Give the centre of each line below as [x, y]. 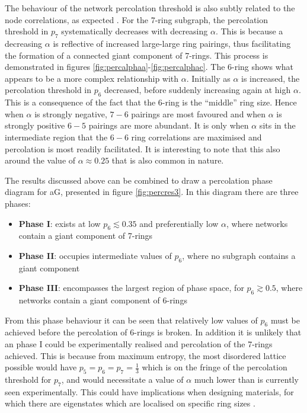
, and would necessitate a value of [122, 380]
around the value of [40, 160]
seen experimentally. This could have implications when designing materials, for [149, 391]
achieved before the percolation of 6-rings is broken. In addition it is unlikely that [153, 332]
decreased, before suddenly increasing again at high [198, 90]
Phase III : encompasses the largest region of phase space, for [131, 288]
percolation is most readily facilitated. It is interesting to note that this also [143, 148]
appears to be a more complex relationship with [92, 78]
